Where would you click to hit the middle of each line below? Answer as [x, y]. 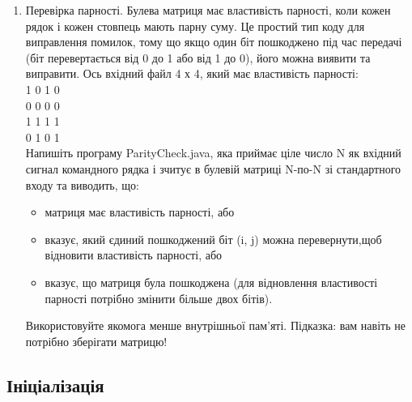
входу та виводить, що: [82, 184]
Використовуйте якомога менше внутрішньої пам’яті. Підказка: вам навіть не [215, 325]
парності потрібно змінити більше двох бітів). [159, 298]
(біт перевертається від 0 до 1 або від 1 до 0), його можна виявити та [198, 57]
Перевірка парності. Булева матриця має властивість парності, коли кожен [208, 10]
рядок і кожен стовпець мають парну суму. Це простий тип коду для [195, 26]
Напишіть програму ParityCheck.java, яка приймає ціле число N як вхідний [213, 153]
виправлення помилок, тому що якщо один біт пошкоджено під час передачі [214, 42]
